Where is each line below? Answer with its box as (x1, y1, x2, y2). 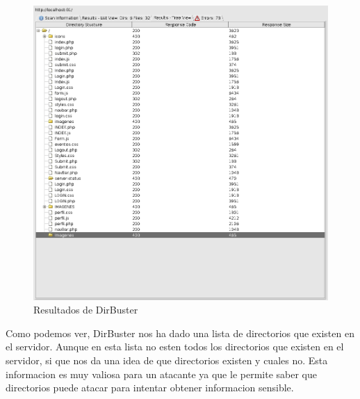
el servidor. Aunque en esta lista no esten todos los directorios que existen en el (6, 339, 344, 354)
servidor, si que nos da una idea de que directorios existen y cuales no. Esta (6, 352, 328, 367)
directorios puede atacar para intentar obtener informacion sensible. (6, 380, 294, 395)
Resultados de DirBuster (33, 302, 138, 317)
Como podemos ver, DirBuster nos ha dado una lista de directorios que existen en (6, 325, 354, 340)
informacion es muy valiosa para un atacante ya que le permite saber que (6, 366, 317, 381)
